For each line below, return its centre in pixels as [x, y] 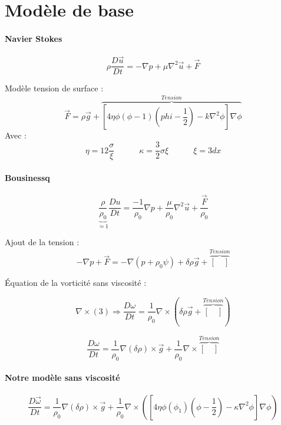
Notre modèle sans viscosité [62, 378]
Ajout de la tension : [42, 242]
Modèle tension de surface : [54, 88]
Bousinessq [27, 177]
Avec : [16, 135]
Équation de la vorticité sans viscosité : [76, 283]
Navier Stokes [34, 38]
